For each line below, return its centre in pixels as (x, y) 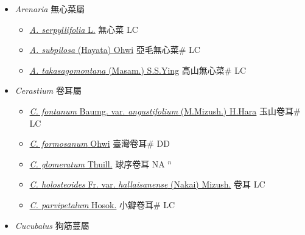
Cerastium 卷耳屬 (48, 90)
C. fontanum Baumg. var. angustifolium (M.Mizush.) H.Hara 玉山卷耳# (165, 110)
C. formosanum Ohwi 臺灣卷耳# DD (100, 143)
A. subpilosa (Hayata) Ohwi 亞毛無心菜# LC (115, 50)
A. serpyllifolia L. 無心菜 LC (84, 29)
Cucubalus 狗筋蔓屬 (52, 225)
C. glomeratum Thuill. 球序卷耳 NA (97, 163)
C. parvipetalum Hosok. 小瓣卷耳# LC (102, 204)
